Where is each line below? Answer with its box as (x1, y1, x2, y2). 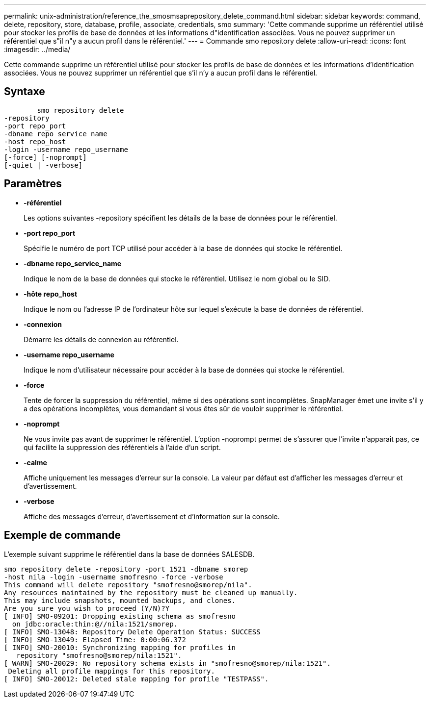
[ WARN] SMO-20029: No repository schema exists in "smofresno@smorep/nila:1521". (4, 659, 331, 667)
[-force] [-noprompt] (4, 153, 87, 161)
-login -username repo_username (4, 145, 128, 153)
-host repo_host (4, 137, 66, 146)
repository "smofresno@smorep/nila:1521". (16, 651, 182, 659)
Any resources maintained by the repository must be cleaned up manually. (4, 588, 298, 597)
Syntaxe (4, 85, 45, 98)
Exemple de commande (4, 529, 121, 542)
